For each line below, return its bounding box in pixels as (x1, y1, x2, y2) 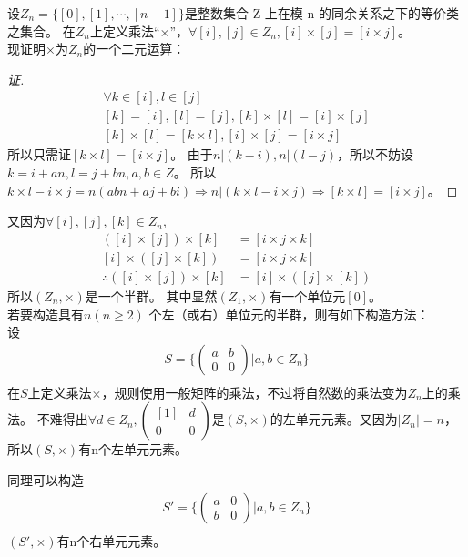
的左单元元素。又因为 (270, 410, 398, 429)
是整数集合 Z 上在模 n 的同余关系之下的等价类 (184, 4, 459, 22)
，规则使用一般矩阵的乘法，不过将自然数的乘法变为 (101, 382, 408, 401)
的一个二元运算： (83, 39, 186, 58)
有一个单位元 (269, 286, 346, 305)
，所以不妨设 (337, 145, 413, 164)
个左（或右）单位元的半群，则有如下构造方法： (148, 304, 430, 323)
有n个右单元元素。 (56, 531, 167, 550)
